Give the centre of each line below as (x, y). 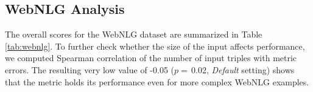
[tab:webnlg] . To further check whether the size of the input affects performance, (155, 46)
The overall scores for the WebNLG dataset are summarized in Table (134, 34)
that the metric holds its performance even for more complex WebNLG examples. (157, 81)
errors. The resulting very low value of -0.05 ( (90, 69)
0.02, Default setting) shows (243, 69)
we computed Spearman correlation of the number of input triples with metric (151, 58)
